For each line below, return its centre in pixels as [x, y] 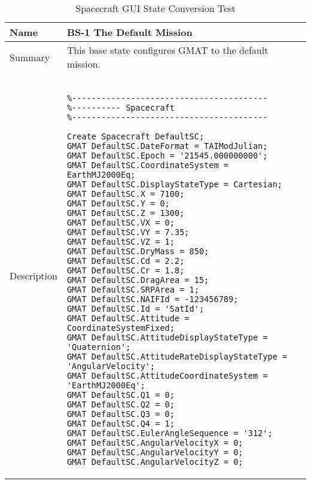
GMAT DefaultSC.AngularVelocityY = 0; [155, 452]
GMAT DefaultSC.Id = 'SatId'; [135, 309]
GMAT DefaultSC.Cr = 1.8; [126, 270]
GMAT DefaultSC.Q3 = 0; [121, 414]
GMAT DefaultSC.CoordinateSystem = [147, 165]
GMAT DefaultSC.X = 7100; [126, 194]
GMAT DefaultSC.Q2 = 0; [121, 404]
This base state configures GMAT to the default [167, 50]
